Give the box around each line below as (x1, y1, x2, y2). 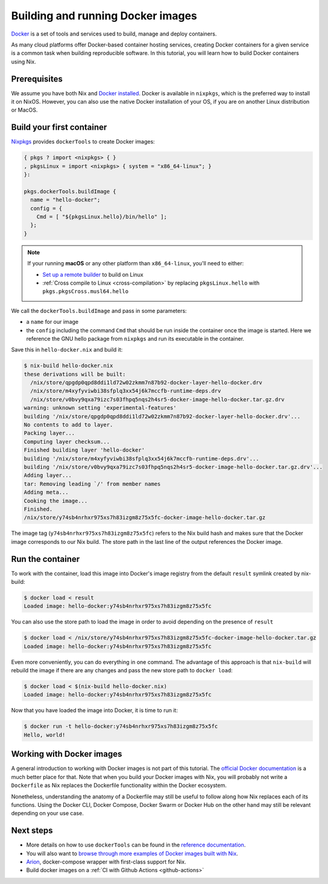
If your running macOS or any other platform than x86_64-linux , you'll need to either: (27, 260, 244, 267)
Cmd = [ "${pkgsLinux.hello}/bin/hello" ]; (36, 213, 167, 220)
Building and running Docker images (11, 9, 197, 22)
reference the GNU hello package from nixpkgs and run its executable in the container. (26, 335, 244, 342)
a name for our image (26, 318, 78, 326)
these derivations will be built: (24, 371, 126, 377)
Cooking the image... (24, 497, 88, 504)
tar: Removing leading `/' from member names (24, 480, 161, 487)
